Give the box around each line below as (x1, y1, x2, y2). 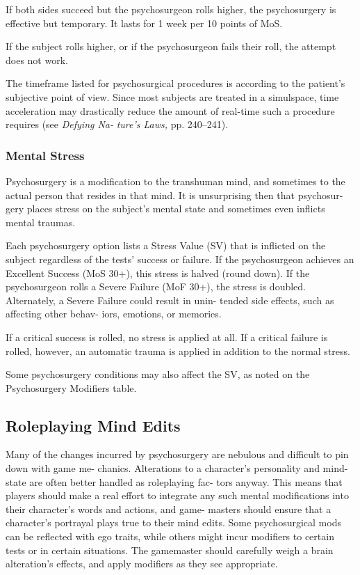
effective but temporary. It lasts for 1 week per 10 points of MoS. (6, 15, 283, 30)
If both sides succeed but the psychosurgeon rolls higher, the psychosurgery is (6, 2, 336, 16)
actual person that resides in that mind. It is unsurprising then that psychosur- (6, 187, 343, 202)
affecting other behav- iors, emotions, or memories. (6, 306, 222, 321)
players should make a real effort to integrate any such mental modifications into (6, 488, 349, 503)
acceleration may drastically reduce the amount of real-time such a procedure (6, 103, 335, 118)
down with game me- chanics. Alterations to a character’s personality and (6, 461, 320, 475)
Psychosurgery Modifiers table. (6, 380, 137, 395)
